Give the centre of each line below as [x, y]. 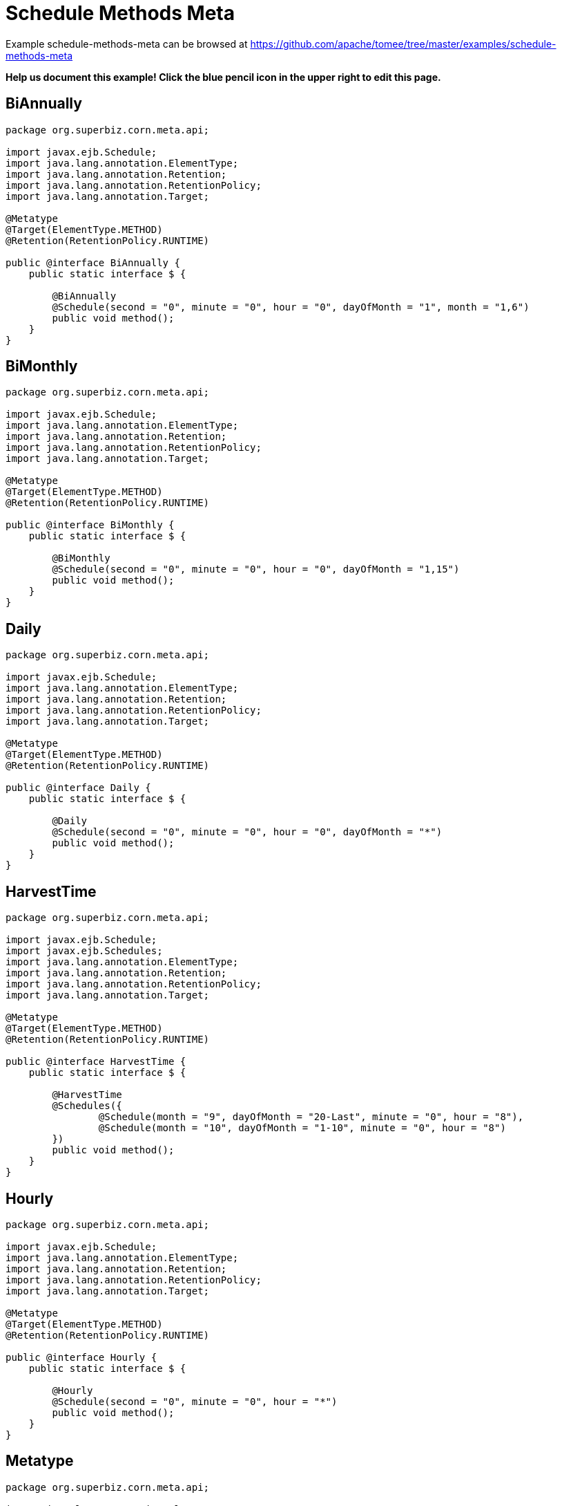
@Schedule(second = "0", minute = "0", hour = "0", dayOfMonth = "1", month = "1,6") [291, 307]
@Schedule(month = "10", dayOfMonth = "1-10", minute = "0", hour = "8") [302, 1128]
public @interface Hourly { [81, 1357]
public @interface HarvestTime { [96, 1062]
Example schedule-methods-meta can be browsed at [127, 44]
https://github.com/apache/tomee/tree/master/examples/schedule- [403, 44]
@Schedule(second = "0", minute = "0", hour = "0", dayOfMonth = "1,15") [256, 569]
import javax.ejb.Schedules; [84, 951]
